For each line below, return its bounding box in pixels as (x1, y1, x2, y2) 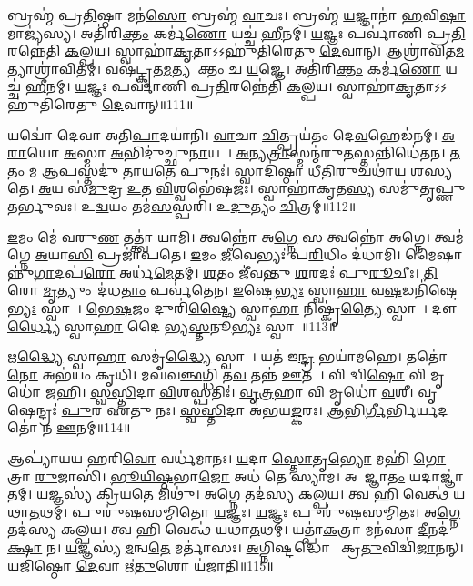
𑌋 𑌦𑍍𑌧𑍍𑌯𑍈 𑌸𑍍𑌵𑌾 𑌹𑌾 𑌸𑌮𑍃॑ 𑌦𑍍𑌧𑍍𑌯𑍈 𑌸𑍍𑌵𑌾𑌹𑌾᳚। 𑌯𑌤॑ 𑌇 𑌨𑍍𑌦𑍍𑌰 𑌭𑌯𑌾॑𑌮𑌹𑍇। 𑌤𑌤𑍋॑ (7, 347, 448, 366)
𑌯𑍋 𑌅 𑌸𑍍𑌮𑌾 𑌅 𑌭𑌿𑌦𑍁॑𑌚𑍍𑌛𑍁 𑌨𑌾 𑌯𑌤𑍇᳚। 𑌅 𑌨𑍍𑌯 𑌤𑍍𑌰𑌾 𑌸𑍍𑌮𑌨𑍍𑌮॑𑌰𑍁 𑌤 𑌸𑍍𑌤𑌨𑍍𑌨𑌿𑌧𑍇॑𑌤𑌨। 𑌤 (26, 143, 460, 162)
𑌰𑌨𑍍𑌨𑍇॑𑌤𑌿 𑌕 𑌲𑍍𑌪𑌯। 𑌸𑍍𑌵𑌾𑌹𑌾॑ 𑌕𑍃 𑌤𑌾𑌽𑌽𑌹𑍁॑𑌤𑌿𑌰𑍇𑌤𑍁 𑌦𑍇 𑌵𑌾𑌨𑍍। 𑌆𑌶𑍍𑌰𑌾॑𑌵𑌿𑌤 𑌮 (7, 41, 465, 60)
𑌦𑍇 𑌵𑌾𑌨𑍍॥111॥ (101, 94, 194, 113)
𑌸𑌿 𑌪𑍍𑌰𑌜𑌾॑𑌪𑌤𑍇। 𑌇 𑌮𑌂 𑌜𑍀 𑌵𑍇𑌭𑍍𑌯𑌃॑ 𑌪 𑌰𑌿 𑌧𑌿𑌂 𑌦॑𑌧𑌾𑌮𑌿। (67, 245, 401, 264)
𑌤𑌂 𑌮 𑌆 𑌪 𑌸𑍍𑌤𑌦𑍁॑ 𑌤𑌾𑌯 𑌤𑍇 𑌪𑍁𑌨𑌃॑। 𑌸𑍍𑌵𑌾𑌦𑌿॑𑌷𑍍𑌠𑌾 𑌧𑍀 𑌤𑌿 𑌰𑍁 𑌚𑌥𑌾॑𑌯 (7, 160, 407, 179)
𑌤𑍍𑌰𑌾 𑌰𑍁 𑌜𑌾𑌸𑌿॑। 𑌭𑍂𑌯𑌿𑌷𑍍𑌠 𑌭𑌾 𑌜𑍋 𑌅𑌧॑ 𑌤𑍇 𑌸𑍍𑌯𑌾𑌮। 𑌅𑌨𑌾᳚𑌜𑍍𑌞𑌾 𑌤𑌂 (7, 466, 406, 485)
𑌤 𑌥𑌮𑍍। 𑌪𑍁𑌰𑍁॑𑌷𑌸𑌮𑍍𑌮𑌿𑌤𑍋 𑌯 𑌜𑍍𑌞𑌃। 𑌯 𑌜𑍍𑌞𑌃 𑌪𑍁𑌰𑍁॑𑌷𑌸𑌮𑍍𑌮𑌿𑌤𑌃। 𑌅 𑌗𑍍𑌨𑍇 (28, 501, 461, 520)
